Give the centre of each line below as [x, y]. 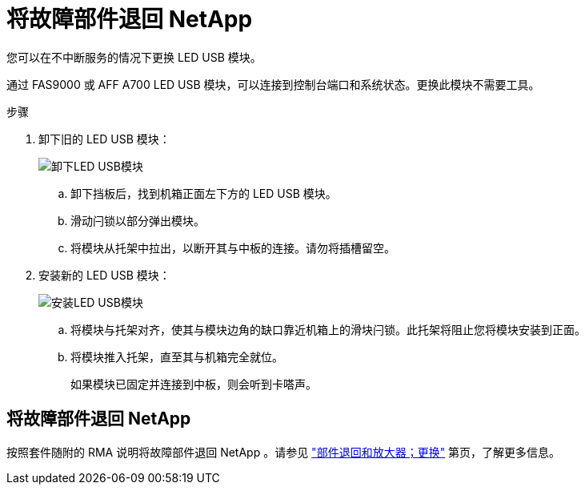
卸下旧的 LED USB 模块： [104, 139]
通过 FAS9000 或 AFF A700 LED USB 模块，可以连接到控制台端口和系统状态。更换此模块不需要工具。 [273, 84]
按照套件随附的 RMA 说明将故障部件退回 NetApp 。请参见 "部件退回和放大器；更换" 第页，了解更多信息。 [284, 452]
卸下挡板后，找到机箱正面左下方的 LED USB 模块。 [204, 193]
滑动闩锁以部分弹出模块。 [138, 220]
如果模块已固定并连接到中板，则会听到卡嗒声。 [194, 384]
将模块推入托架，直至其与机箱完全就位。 [177, 356]
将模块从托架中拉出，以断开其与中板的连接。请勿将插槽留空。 [233, 248]
